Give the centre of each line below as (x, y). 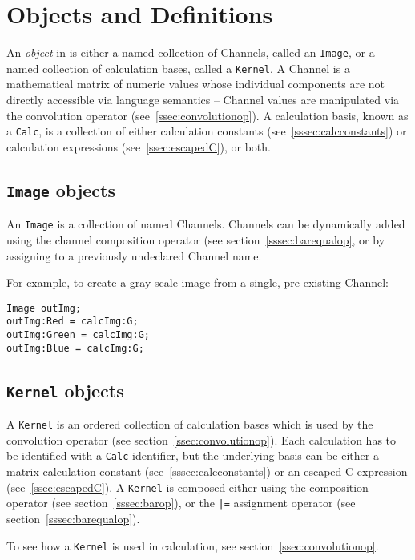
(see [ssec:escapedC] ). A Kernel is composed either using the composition (187, 487)
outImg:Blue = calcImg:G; (75, 348)
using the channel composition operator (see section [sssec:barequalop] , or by (196, 239)
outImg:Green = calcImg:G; (78, 335)
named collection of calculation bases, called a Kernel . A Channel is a (178, 68)
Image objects (61, 189)
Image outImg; (44, 308)
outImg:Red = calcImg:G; (73, 322)
